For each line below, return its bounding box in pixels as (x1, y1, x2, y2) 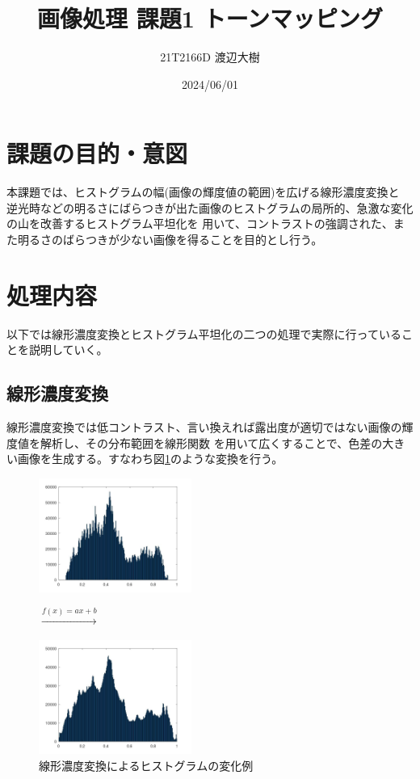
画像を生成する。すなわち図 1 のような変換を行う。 (17, 450, 283, 467)
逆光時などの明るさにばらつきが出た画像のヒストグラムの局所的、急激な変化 (6, 199, 414, 216)
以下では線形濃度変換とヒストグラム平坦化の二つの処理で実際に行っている (6, 325, 401, 342)
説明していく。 (28, 341, 108, 358)
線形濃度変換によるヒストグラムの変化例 (39, 756, 254, 773)
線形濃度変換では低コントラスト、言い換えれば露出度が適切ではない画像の (6, 419, 402, 436)
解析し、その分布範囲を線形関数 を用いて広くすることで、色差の (40, 434, 383, 451)
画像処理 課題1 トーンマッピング (36, 2, 384, 35)
